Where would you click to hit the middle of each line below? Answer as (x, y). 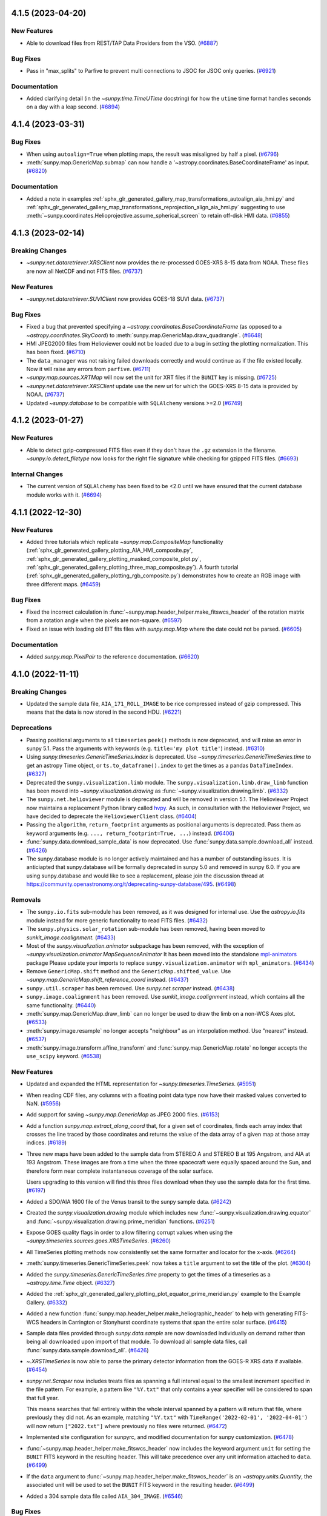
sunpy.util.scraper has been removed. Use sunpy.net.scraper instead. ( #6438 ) (130, 988)
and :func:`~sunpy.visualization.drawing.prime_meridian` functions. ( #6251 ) (121, 1221)
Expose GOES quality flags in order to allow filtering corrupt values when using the (130, 1232)
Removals (26, 899)
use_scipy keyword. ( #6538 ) (64, 1056)
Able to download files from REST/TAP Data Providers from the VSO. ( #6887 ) (122, 43)
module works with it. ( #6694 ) (64, 495)
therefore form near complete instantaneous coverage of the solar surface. (120, 1171)
